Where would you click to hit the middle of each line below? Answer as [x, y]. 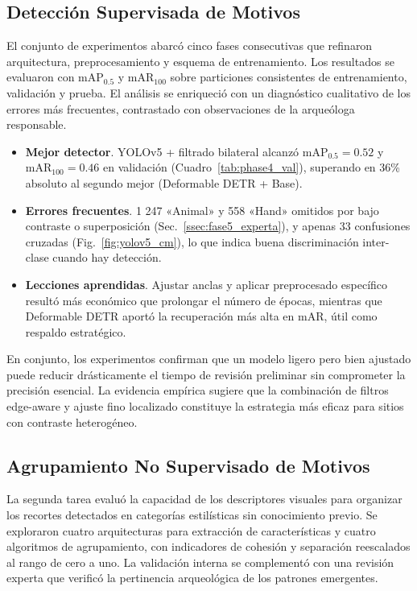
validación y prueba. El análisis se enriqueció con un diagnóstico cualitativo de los [208, 92]
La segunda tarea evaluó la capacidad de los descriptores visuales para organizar [204, 499]
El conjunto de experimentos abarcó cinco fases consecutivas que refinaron [190, 45]
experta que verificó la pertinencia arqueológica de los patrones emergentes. [192, 578]
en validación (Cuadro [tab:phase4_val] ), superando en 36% [251, 167]
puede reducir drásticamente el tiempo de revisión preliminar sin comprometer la [206, 374]
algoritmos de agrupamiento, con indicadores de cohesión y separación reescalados [208, 546]
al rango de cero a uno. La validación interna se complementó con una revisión [200, 562]
